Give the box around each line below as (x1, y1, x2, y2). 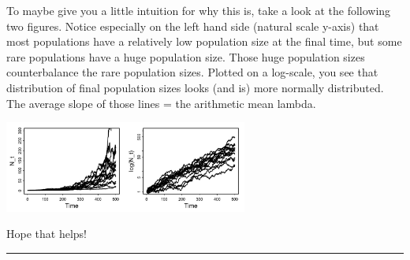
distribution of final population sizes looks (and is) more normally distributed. (6, 79, 384, 95)
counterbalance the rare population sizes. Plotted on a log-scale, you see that (6, 64, 378, 80)
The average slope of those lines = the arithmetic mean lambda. (6, 95, 316, 111)
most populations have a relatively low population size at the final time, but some (6, 33, 402, 50)
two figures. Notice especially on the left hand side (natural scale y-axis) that (6, 17, 379, 34)
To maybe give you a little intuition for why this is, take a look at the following (6, 2, 391, 18)
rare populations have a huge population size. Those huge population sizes (6, 48, 365, 65)
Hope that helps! (6, 225, 87, 242)
